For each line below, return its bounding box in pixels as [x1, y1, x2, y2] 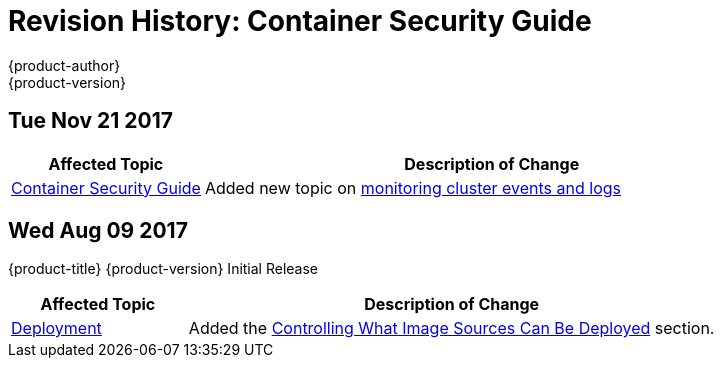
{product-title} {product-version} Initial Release [8, 260, 319, 278]
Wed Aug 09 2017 [8, 218, 188, 244]
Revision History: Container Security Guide [8, 4, 592, 38]
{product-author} [8, 56, 121, 74]
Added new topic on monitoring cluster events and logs [204, 177, 622, 198]
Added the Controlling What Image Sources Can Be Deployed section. [188, 318, 715, 339]
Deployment [11, 318, 102, 339]
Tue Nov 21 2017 [8, 108, 174, 134]
